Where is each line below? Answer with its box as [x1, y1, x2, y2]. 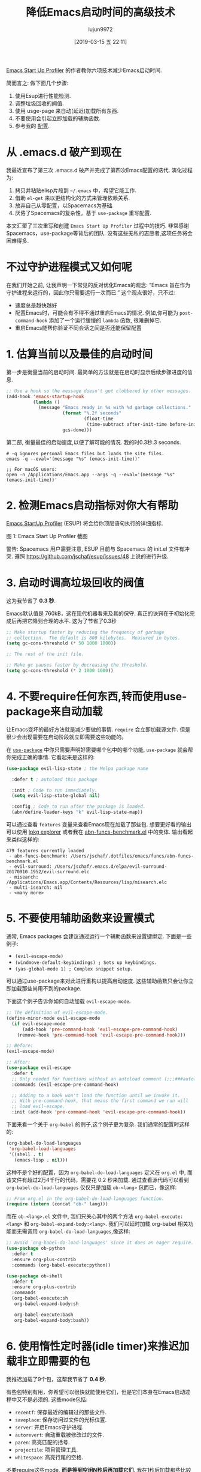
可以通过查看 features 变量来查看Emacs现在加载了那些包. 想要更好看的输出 [6, 821, 192, 828]
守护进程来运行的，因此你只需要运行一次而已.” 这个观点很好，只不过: [6, 289, 175, 296]
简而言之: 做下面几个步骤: [6, 79, 69, 86]
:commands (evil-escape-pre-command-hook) [11, 1082, 119, 1088]
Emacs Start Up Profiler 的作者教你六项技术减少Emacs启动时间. [6, 67, 162, 74]
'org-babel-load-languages [8, 1145, 77, 1152]
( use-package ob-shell [6, 1273, 63, 1279]
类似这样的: [11, 836, 40, 843]
